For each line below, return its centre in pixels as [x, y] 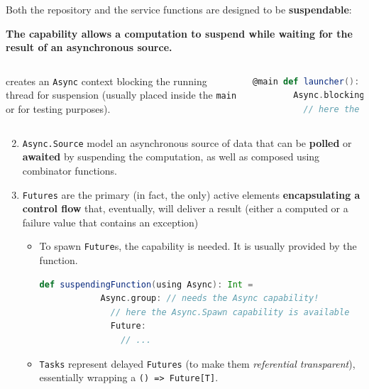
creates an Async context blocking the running [106, 81]
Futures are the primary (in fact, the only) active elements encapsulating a [191, 194]
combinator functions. [70, 170]
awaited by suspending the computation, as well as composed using [171, 157]
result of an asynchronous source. [89, 47]
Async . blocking [329, 95]
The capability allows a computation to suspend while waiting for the [179, 33]
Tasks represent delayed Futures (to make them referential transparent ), [197, 363]
